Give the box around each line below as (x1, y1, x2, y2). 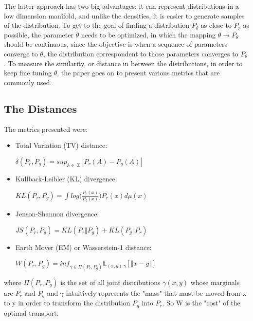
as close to (200, 20, 232, 30)
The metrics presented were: (4, 124, 88, 134)
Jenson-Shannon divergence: (15, 209, 99, 219)
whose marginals (190, 277, 240, 287)
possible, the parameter (4, 29, 73, 39)
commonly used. (4, 77, 52, 87)
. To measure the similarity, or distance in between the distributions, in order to (4, 58, 243, 68)
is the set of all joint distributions (60, 277, 161, 287)
